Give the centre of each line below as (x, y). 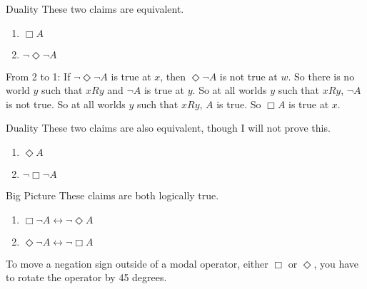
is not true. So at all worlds (66, 104)
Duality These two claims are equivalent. (95, 9)
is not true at (248, 76)
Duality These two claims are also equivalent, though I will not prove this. (168, 128)
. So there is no (321, 76)
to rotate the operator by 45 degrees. (86, 277)
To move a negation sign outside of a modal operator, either (137, 263)
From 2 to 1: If (38, 76)
